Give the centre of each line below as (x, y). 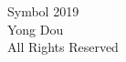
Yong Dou (36, 29)
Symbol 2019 (43, 11)
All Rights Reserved (63, 47)
